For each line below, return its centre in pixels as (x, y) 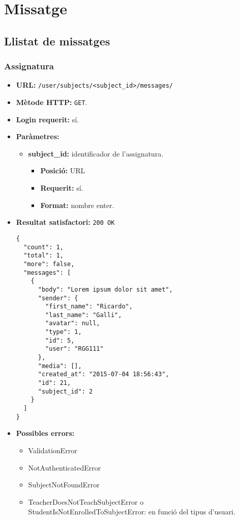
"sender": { (58, 298)
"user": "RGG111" (74, 349)
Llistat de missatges (57, 41)
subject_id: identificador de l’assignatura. (96, 153)
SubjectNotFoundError (64, 485)
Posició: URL (63, 171)
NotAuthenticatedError (65, 467)
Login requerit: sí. (47, 119)
